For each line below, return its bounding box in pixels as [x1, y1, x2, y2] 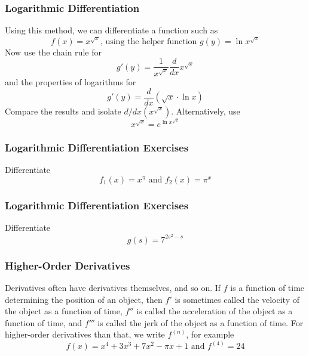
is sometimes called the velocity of [175, 293, 300, 305]
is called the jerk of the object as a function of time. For [97, 316, 304, 329]
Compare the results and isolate [5, 104, 121, 117]
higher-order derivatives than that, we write [5, 328, 165, 340]
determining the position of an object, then [5, 293, 163, 305]
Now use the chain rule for [5, 45, 102, 58]
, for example [186, 328, 234, 340]
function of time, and [5, 316, 82, 329]
